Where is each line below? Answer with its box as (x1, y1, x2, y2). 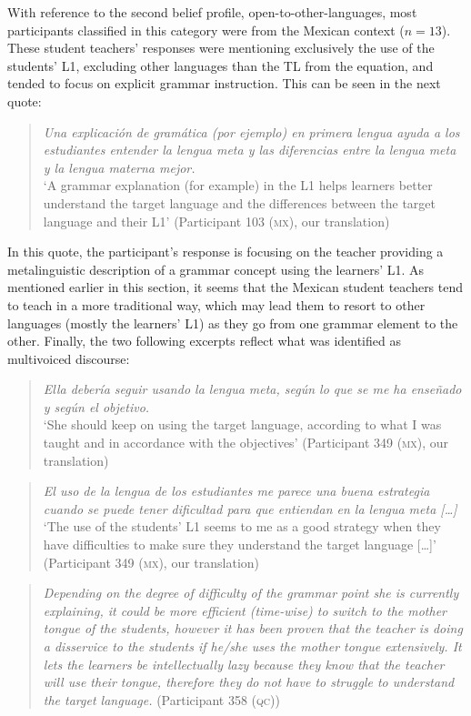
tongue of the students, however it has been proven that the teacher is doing (43, 619, 463, 638)
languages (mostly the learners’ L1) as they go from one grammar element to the (7, 313, 458, 332)
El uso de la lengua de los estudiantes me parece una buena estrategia (43, 481, 430, 500)
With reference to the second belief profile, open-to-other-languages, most (7, 3, 417, 21)
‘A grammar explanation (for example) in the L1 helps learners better (43, 176, 433, 195)
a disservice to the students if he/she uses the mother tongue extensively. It (43, 637, 462, 655)
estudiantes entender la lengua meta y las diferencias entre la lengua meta (43, 140, 456, 159)
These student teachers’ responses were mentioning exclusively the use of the (7, 38, 435, 57)
